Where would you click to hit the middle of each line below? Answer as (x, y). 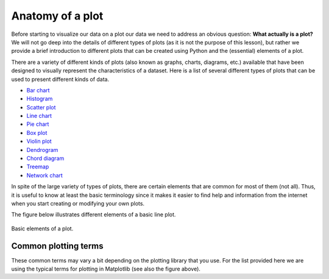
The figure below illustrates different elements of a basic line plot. (94, 215)
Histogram (40, 99)
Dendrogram (42, 150)
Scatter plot (41, 107)
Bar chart (38, 90)
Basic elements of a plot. (42, 229)
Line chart (39, 116)
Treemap (38, 167)
